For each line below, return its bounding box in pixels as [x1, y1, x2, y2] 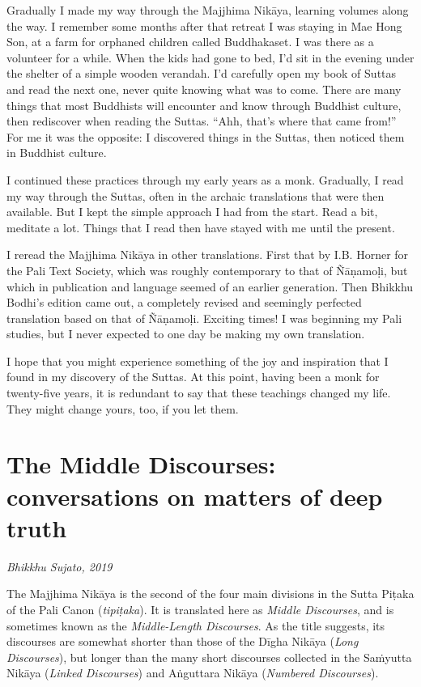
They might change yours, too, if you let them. [6, 400, 239, 417]
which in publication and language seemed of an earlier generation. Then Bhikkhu [6, 278, 414, 295]
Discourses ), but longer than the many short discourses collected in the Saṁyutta [6, 648, 412, 665]
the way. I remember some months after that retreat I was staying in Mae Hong [6, 17, 402, 34]
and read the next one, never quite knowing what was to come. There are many [6, 80, 402, 97]
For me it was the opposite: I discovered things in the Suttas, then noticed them [6, 128, 405, 145]
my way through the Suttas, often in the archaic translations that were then [6, 187, 385, 204]
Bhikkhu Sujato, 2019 [6, 558, 113, 575]
